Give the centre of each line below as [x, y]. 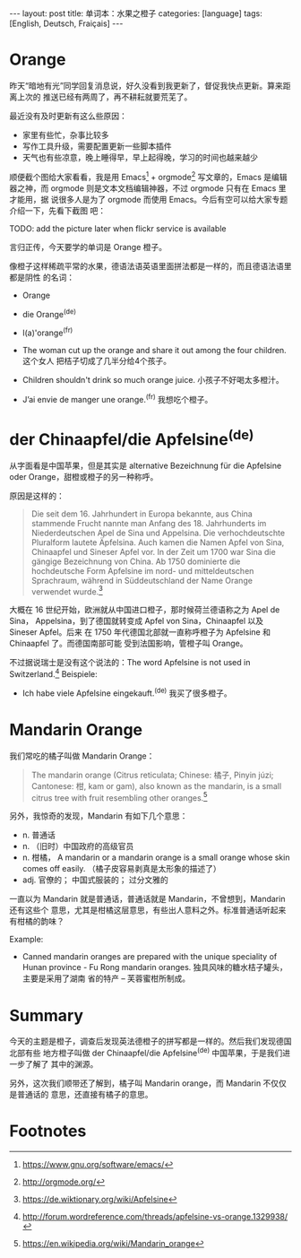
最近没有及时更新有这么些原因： [68, 116]
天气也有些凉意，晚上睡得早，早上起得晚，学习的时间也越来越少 [140, 157]
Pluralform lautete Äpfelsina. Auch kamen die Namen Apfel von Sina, [158, 542]
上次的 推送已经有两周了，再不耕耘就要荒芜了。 [104, 97]
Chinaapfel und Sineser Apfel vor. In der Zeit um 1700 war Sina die [153, 551]
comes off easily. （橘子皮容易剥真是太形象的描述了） [121, 869]
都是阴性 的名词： [42, 277]
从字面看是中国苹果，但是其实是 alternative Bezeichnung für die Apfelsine [146, 465]
